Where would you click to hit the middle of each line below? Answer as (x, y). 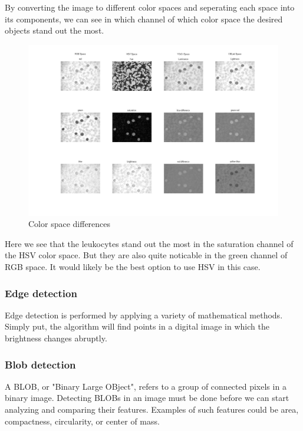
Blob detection (40, 364)
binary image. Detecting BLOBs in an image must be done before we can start (147, 398)
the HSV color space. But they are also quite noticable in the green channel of (146, 255)
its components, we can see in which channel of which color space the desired (144, 19)
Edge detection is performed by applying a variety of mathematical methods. (144, 315)
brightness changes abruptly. (56, 338)
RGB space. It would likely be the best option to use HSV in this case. (133, 267)
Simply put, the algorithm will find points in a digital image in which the (137, 326)
